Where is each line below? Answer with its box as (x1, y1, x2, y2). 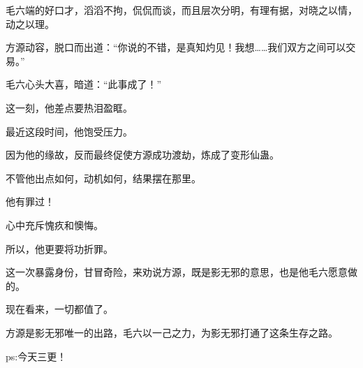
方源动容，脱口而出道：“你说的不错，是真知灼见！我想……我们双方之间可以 (6, 40, 346, 54)
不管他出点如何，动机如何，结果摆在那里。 (6, 170, 201, 185)
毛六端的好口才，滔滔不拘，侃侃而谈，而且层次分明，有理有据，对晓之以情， (6, 3, 357, 17)
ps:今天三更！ (6, 348, 67, 363)
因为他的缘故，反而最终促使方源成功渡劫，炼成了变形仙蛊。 (6, 147, 279, 162)
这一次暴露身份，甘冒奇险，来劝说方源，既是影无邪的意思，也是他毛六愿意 (6, 265, 348, 279)
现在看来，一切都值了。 (6, 302, 113, 316)
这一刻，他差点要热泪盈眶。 (6, 100, 133, 115)
